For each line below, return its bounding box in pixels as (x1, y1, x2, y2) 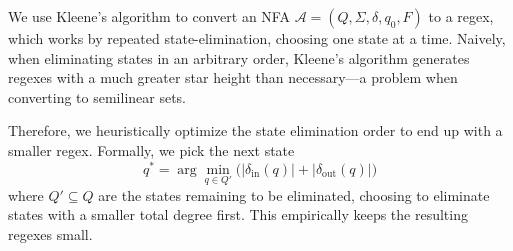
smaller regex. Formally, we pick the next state (8, 139, 295, 160)
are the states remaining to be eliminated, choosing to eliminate (98, 184, 490, 205)
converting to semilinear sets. (8, 86, 187, 107)
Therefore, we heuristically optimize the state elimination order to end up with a (8, 120, 503, 141)
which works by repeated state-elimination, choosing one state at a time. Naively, (8, 28, 506, 48)
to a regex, (428, 6, 494, 26)
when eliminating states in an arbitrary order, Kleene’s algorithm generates (8, 47, 470, 68)
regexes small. (8, 224, 93, 245)
